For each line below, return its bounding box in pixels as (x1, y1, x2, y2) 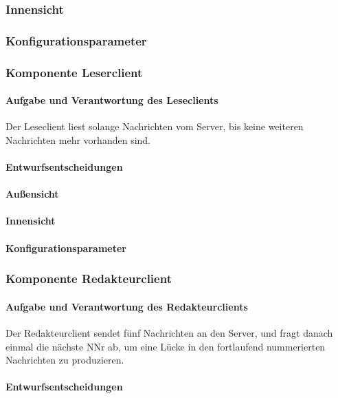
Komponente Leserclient (5, 63, 143, 81)
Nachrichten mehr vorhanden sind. (5, 132, 150, 147)
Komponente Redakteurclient (5, 270, 172, 287)
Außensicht (5, 187, 59, 201)
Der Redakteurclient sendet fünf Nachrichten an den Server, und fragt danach (5, 325, 333, 339)
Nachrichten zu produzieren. (5, 353, 124, 367)
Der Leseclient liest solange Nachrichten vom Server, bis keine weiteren (5, 119, 304, 134)
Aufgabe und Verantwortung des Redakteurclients (5, 299, 248, 313)
